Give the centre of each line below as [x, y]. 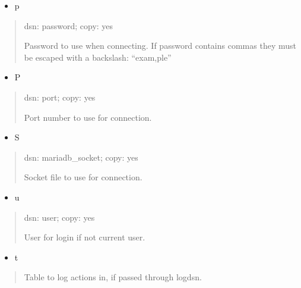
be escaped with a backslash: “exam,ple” [98, 57]
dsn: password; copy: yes [69, 25]
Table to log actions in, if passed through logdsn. [113, 277]
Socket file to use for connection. [83, 177]
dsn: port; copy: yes [60, 97]
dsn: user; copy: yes [59, 217]
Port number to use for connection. [88, 117]
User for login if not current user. [85, 237]
